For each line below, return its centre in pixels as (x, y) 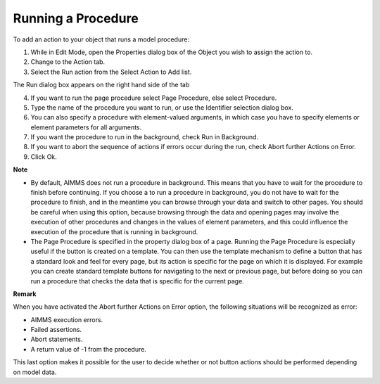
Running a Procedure (76, 18)
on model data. (35, 372)
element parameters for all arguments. (86, 127)
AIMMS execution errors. (67, 319)
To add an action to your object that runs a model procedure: (101, 39)
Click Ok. (44, 156)
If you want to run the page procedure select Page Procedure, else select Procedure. (154, 98)
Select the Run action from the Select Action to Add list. (111, 72)
